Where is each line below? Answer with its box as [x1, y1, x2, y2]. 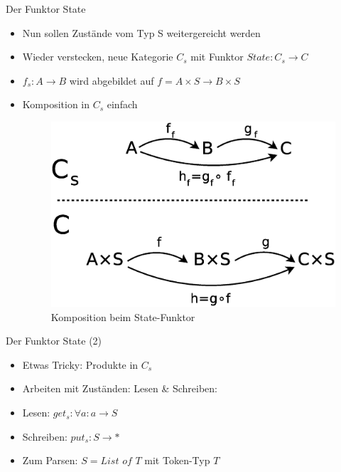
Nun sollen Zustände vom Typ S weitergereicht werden [22, 25, 261, 40]
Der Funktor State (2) [6, 333, 102, 348]
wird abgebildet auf [69, 73, 154, 88]
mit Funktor [190, 49, 244, 64]
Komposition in [22, 97, 90, 112]
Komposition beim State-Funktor [50, 309, 195, 324]
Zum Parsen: [22, 453, 78, 468]
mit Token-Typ [144, 453, 210, 468]
